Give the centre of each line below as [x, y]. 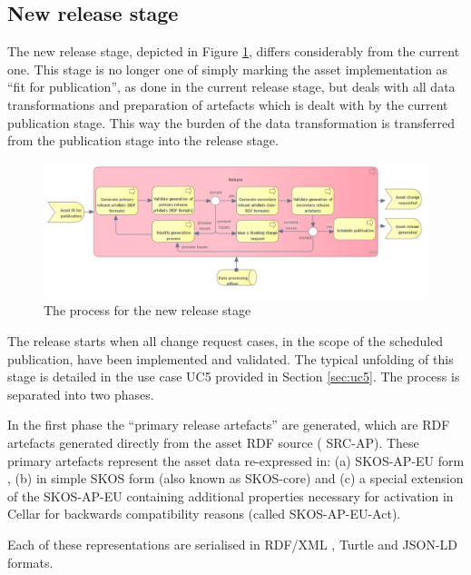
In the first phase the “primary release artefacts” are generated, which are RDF [229, 425]
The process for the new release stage [147, 310]
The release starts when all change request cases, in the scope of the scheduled [226, 341]
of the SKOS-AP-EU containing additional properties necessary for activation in [231, 496]
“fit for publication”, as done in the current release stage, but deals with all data [231, 87]
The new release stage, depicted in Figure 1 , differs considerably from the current [234, 51]
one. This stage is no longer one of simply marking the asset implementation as [228, 69]
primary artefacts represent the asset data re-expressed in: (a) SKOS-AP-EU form [236, 460]
